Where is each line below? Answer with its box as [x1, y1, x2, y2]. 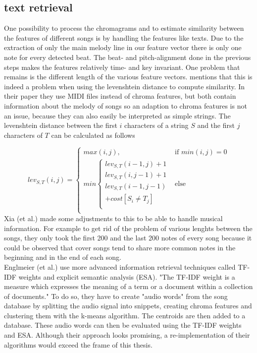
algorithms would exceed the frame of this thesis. [4, 339, 153, 350]
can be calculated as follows [51, 129, 135, 140]
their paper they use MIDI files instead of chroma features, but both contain [4, 91, 236, 101]
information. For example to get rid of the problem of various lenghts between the [4, 223, 253, 233]
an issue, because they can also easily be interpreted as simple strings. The [4, 110, 231, 120]
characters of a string [124, 120, 189, 130]
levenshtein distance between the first [4, 120, 117, 130]
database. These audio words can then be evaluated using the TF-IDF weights [4, 320, 242, 330]
